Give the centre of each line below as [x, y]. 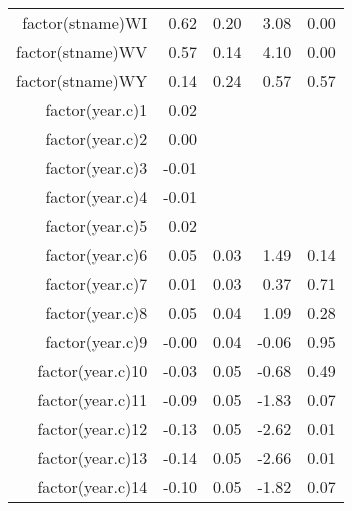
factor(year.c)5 [96, 225]
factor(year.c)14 [92, 486]
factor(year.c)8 [96, 312]
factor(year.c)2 [96, 138]
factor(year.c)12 [92, 428]
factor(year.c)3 [96, 167]
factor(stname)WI [85, 22]
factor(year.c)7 [96, 283]
